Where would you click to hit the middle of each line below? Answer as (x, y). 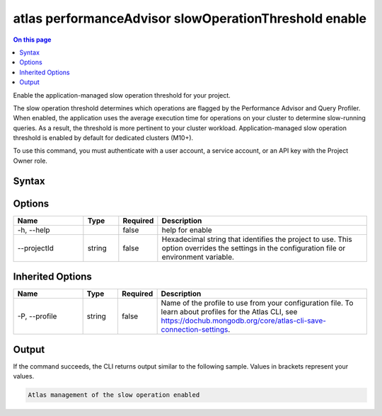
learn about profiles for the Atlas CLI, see (229, 312)
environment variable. (198, 257)
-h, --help (34, 230)
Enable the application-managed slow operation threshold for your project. (122, 95)
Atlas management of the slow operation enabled (114, 395)
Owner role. (30, 161)
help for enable (187, 230)
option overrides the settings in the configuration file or (254, 248)
